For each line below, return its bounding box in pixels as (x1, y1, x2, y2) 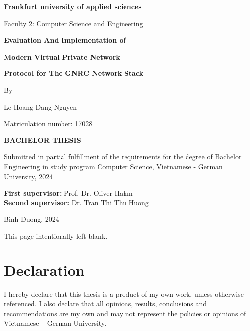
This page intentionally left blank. (4, 230, 108, 241)
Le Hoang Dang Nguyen (4, 101, 77, 112)
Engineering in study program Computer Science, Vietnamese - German (4, 161, 223, 171)
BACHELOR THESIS (4, 134, 81, 145)
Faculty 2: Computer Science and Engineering (4, 18, 143, 28)
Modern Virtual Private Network (4, 51, 120, 62)
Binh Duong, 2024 (4, 214, 59, 224)
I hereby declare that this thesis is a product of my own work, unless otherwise (4, 288, 244, 299)
